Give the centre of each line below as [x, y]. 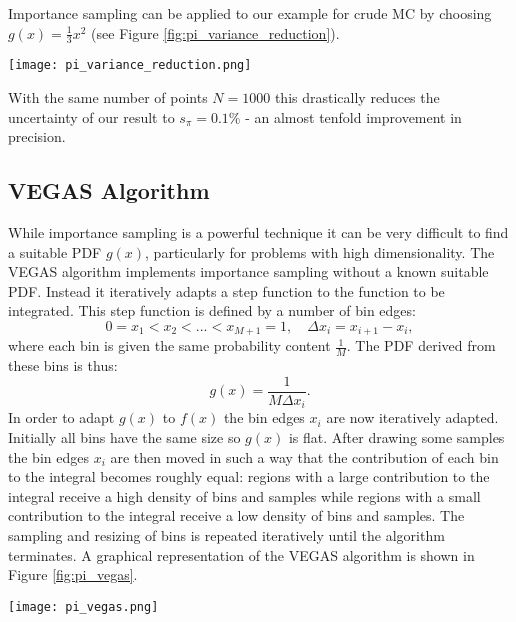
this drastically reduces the [357, 97]
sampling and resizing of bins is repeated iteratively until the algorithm [226, 534]
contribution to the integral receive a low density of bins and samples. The [236, 515]
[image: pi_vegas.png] [83, 606]
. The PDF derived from [421, 345]
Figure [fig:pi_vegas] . [73, 574]
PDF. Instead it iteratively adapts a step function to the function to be [226, 290]
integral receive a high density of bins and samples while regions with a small [244, 495]
